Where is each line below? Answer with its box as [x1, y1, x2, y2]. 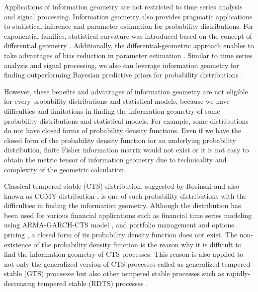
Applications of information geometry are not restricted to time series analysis [4, 1, 243, 11]
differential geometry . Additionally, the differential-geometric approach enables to [4, 40, 254, 51]
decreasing [4, 278, 36, 289]
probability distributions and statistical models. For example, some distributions [4, 115, 249, 126]
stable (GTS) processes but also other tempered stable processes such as [4, 268, 224, 279]
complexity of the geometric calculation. [4, 164, 126, 174]
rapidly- [226, 268, 251, 279]
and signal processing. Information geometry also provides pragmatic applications [4, 11, 253, 21]
